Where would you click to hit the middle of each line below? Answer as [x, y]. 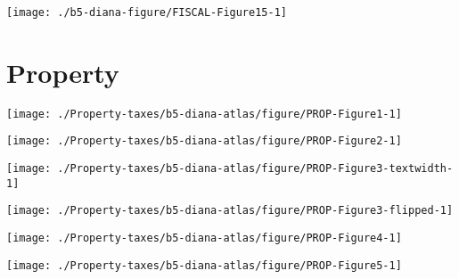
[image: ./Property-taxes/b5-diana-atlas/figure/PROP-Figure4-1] [204, 238]
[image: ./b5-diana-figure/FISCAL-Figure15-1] [147, 12]
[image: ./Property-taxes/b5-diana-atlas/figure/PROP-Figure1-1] [204, 114]
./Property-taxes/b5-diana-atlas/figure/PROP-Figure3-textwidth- [255, 169]
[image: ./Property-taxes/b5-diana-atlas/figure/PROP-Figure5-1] [204, 265]
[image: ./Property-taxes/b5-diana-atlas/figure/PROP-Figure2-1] [204, 141]
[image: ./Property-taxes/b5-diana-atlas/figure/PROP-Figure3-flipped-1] [230, 211]
